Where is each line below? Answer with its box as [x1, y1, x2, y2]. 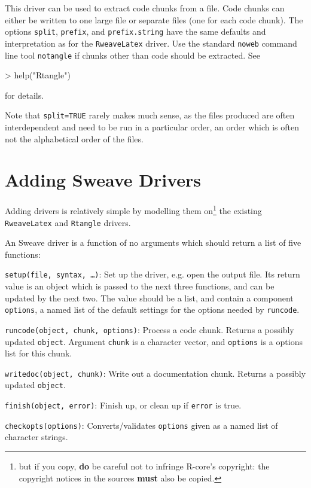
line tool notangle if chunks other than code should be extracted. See [5, 48, 260, 61]
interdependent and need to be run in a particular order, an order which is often [5, 121, 299, 133]
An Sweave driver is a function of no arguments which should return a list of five [5, 236, 301, 249]
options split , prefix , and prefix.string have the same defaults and [5, 25, 266, 38]
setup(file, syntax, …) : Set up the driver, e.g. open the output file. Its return [5, 268, 300, 280]
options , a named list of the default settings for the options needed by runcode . [5, 303, 300, 316]
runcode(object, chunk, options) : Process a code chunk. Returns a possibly [5, 323, 294, 335]
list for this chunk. [5, 347, 72, 359]
